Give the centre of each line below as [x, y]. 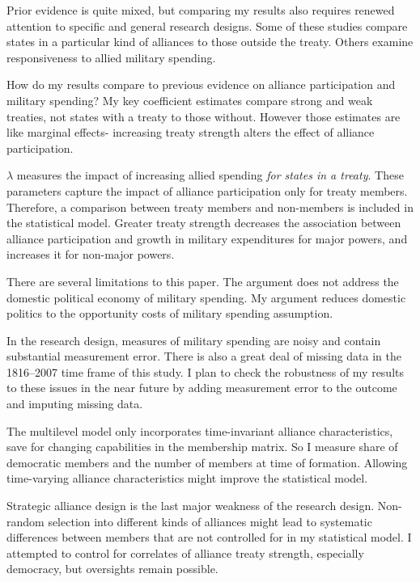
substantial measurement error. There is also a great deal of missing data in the [204, 356]
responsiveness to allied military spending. [111, 57]
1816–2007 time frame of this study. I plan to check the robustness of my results [206, 371]
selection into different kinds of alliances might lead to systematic [210, 521]
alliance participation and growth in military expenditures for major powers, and [207, 238]
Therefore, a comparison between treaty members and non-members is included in [210, 207]
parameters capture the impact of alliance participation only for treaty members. [207, 190]
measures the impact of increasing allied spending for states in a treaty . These [210, 175]
